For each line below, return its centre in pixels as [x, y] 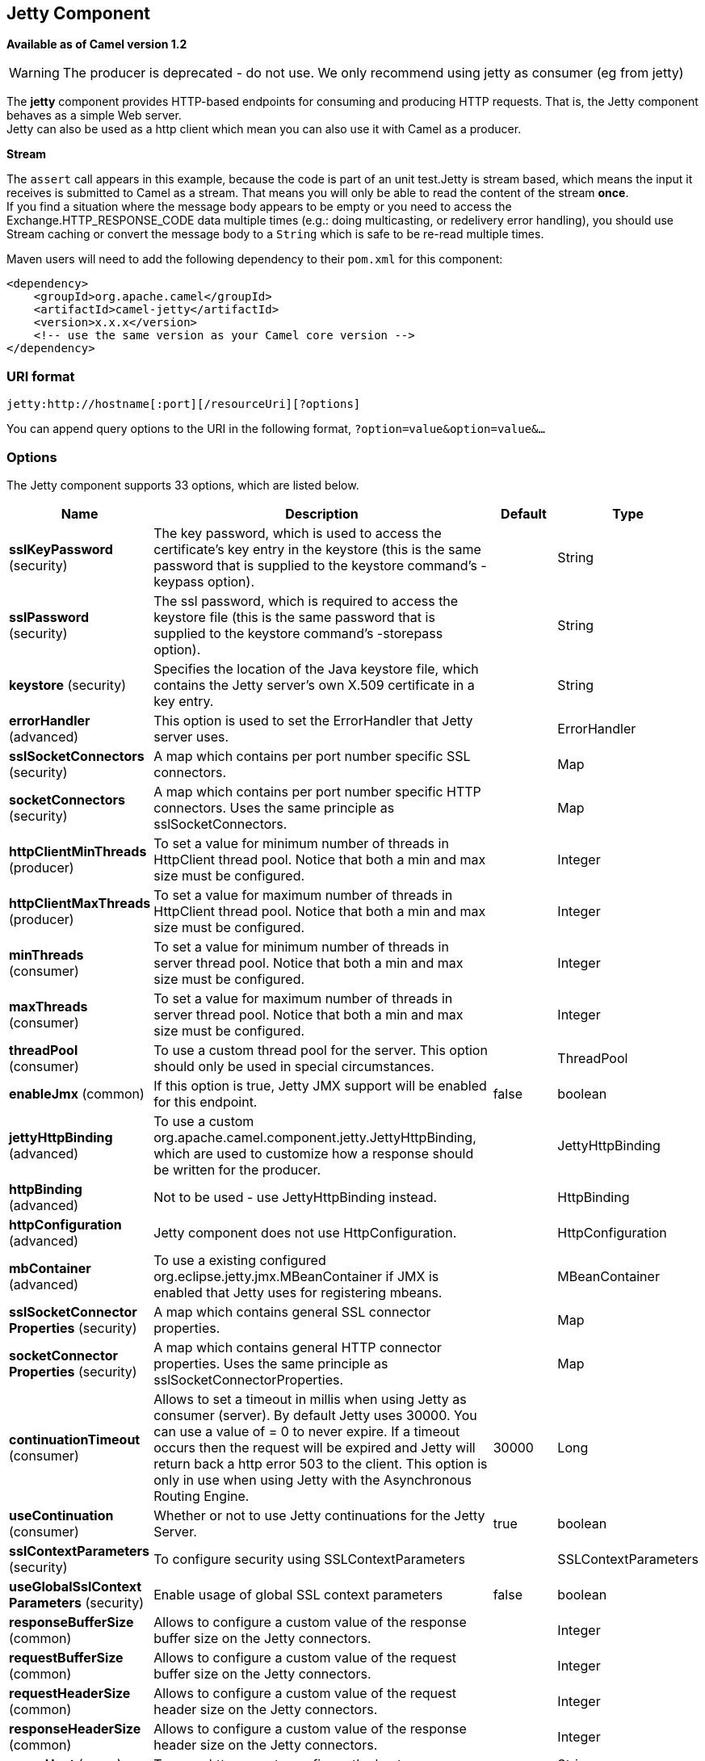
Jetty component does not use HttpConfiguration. [305, 1232]
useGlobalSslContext [76, 1586]
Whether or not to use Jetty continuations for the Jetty [319, 1515]
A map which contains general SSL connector [292, 1311]
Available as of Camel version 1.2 [97, 44]
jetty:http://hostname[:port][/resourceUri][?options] [184, 404]
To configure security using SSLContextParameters [309, 1559]
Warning [34, 73]
